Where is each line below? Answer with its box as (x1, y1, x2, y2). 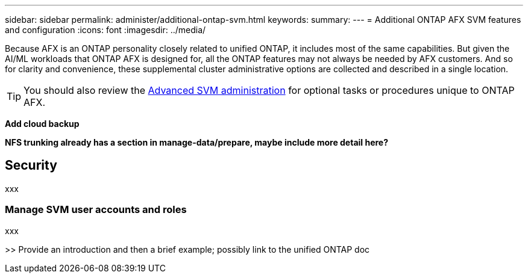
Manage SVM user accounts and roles (5, 203, 187, 216)
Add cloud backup (5, 119, 80, 129)
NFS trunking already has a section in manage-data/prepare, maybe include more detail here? (5, 137, 389, 147)
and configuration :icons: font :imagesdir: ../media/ (5, 25, 206, 35)
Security (5, 158, 57, 173)
